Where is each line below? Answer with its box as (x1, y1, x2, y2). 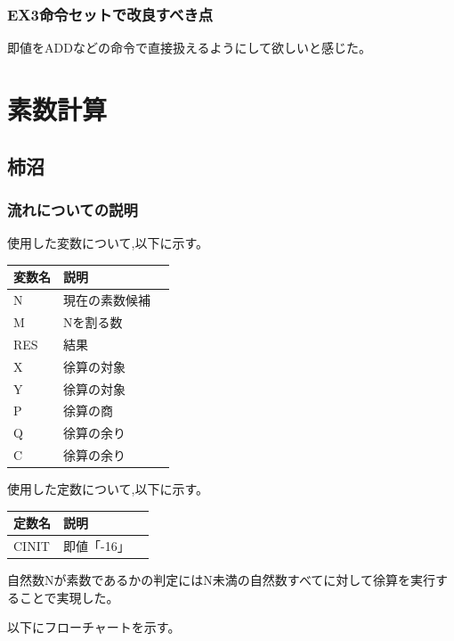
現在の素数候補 (63, 291, 150, 309)
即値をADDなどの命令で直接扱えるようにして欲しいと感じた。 (7, 38, 372, 57)
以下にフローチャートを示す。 (7, 618, 181, 637)
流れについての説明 (7, 198, 138, 220)
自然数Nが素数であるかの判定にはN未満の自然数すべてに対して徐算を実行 (7, 571, 435, 589)
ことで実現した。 (19, 588, 119, 606)
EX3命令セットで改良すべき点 (7, 3, 214, 25)
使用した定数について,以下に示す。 (7, 480, 209, 498)
